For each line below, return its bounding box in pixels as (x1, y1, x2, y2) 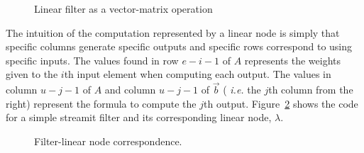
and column (104, 82, 156, 97)
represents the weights (244, 52, 341, 67)
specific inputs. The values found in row (6, 52, 179, 67)
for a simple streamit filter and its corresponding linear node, (6, 110, 272, 125)
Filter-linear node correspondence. (34, 133, 182, 148)
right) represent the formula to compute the (6, 96, 197, 110)
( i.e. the (223, 82, 261, 97)
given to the (6, 67, 58, 81)
